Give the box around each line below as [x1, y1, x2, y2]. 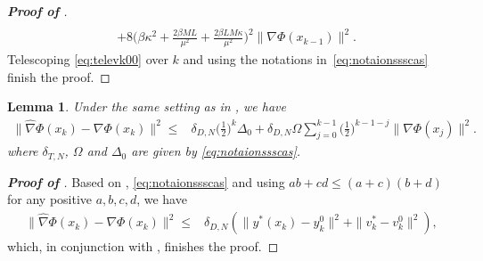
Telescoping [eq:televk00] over [7, 50, 168, 69]
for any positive [7, 190, 93, 208]
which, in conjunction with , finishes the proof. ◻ [7, 237, 279, 256]
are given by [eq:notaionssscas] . [131, 142, 301, 160]
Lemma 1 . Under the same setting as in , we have [7, 97, 286, 116]
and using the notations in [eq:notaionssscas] [183, 50, 429, 69]
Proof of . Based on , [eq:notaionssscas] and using [7, 172, 285, 191]
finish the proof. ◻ [7, 67, 111, 86]
